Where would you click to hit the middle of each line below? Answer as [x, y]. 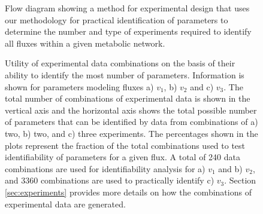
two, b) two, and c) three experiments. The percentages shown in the [131, 133]
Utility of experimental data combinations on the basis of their [120, 63]
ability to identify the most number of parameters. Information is [125, 74]
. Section [240, 180]
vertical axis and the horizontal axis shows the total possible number [131, 110]
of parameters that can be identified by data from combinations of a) [131, 122]
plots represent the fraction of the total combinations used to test [125, 145]
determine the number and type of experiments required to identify [128, 31]
